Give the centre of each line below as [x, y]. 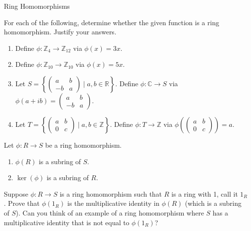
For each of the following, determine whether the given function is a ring [112, 22]
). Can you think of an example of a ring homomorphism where [110, 212]
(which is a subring [213, 203]
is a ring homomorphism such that [111, 193]
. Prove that [22, 203]
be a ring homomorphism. [83, 145]
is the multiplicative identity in [113, 203]
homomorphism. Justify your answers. [60, 32]
